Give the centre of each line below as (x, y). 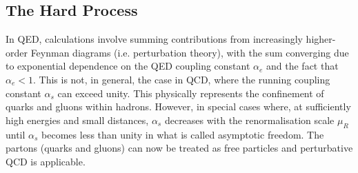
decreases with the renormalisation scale (249, 120)
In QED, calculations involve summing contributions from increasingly (154, 39)
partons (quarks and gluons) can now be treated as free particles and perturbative (179, 148)
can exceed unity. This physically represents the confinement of (191, 93)
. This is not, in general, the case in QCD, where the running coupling (181, 79)
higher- (321, 39)
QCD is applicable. (46, 161)
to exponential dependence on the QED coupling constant (128, 66)
